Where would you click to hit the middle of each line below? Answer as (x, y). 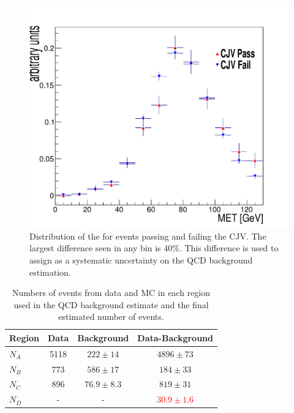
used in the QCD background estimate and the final (111, 304)
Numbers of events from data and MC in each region (111, 293)
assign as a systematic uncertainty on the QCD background (141, 260)
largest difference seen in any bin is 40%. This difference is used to (154, 248)
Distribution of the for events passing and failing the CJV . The (148, 236)
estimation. (50, 272)
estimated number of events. (111, 316)
